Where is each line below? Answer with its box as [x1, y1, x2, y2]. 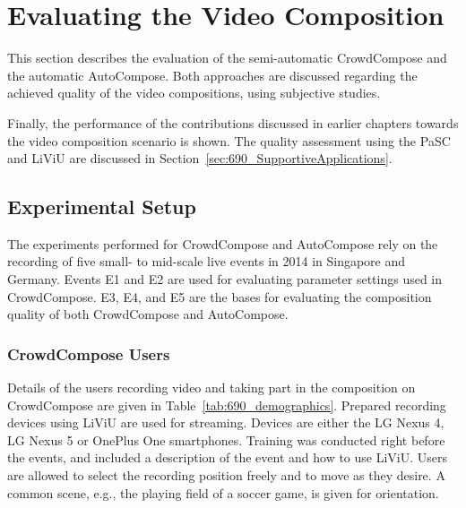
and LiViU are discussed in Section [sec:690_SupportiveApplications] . [7, 149, 393, 168]
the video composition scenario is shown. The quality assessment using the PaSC [7, 131, 451, 150]
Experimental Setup [7, 193, 196, 220]
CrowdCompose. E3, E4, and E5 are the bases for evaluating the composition [7, 287, 432, 306]
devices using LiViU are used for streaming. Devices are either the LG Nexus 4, [7, 413, 444, 432]
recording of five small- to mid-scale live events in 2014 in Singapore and [7, 252, 406, 271]
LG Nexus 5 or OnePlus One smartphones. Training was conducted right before [7, 430, 445, 449]
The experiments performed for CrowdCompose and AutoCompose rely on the [7, 234, 438, 253]
